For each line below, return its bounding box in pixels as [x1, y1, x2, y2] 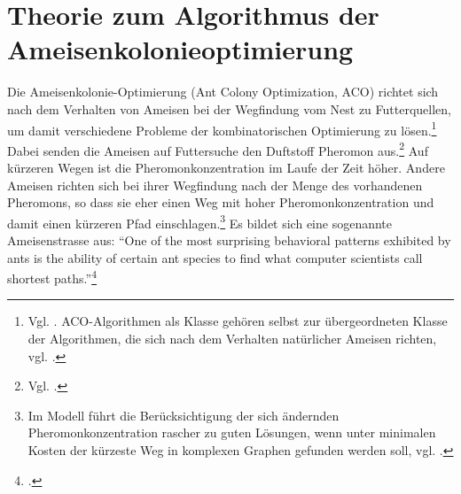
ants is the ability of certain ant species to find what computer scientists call [7, 248, 423, 266]
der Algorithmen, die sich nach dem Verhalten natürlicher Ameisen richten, [27, 329, 437, 348]
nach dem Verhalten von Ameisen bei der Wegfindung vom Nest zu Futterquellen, [7, 99, 451, 118]
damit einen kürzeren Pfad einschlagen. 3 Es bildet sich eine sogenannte [7, 211, 393, 232]
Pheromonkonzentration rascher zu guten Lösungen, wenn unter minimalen [27, 423, 436, 442]
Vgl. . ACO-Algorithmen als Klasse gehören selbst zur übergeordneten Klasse [27, 312, 448, 330]
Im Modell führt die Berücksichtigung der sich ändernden [27, 405, 340, 424]
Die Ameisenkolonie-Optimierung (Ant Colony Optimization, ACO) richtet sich [7, 82, 439, 101]
